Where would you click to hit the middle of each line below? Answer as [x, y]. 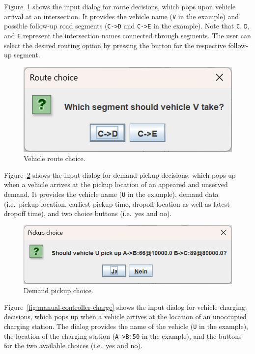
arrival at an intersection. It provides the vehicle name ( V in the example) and [122, 16]
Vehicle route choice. [55, 158]
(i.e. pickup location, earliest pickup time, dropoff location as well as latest [117, 204]
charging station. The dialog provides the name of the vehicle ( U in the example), [126, 326]
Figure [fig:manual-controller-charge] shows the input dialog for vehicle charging [125, 307]
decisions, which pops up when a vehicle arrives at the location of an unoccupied [125, 316]
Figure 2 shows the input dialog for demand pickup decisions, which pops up [120, 175]
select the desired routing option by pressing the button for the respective [115, 45]
